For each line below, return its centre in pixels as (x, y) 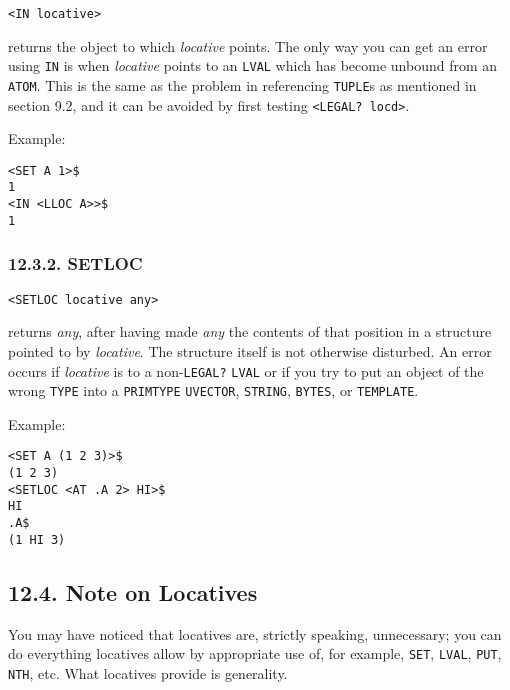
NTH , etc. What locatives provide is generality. (148, 672)
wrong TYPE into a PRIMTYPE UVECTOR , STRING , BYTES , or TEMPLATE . (213, 390)
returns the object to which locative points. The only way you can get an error (248, 45)
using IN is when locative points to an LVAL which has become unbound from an (253, 65)
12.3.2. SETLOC (75, 263)
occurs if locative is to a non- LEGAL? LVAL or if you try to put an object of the (246, 370)
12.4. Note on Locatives (133, 591)
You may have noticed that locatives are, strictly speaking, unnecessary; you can (255, 633)
